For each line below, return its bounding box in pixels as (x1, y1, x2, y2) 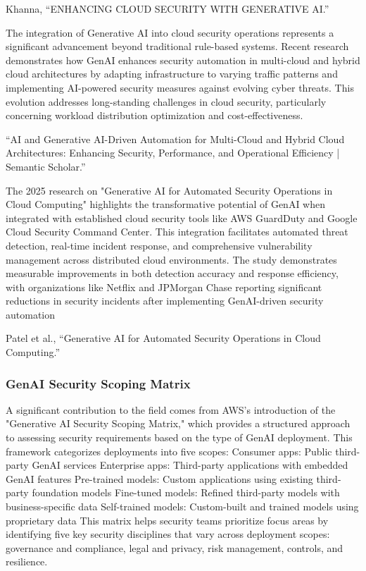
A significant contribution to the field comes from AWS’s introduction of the (6, 402, 336, 417)
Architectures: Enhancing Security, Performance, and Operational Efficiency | (6, 145, 340, 160)
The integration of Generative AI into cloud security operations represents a (6, 25, 334, 39)
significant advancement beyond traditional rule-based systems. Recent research (6, 39, 349, 54)
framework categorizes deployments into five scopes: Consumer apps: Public (6, 443, 332, 458)
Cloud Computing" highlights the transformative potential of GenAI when (6, 197, 326, 211)
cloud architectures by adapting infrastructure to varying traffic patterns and (6, 66, 338, 81)
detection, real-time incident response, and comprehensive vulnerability (6, 238, 313, 252)
